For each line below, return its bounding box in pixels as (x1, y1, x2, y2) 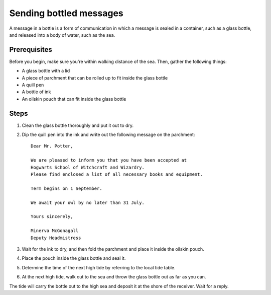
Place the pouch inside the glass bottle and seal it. (22, 255, 126, 261)
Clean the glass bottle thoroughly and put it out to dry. (22, 122, 134, 128)
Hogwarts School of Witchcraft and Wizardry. (31, 164, 145, 170)
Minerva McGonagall (31, 228, 79, 234)
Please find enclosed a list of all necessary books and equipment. (31, 172, 203, 177)
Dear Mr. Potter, (31, 143, 73, 149)
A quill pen (22, 82, 44, 88)
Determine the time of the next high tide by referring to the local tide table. (22, 264, 176, 270)
